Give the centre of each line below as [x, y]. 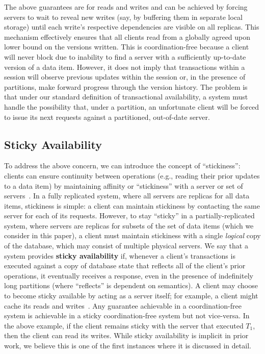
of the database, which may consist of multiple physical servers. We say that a [126, 246]
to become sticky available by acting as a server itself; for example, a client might [131, 296]
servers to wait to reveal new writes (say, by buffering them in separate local [124, 17]
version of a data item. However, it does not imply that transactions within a [125, 67]
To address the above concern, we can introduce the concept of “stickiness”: [122, 166]
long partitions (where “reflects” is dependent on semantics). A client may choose [131, 285]
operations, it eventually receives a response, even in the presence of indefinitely [129, 275]
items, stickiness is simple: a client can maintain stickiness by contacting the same [132, 205]
